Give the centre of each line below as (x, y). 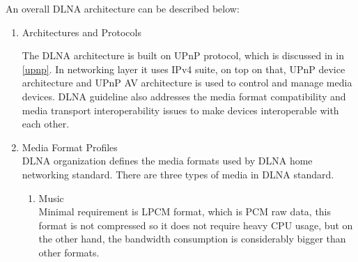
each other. (46, 124)
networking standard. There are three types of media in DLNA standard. (178, 174)
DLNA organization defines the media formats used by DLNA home (167, 161)
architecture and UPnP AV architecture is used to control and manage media (187, 83)
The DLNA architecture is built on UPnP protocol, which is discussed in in (183, 55)
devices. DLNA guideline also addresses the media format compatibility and (184, 96)
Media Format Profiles (70, 147)
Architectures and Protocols (81, 32)
